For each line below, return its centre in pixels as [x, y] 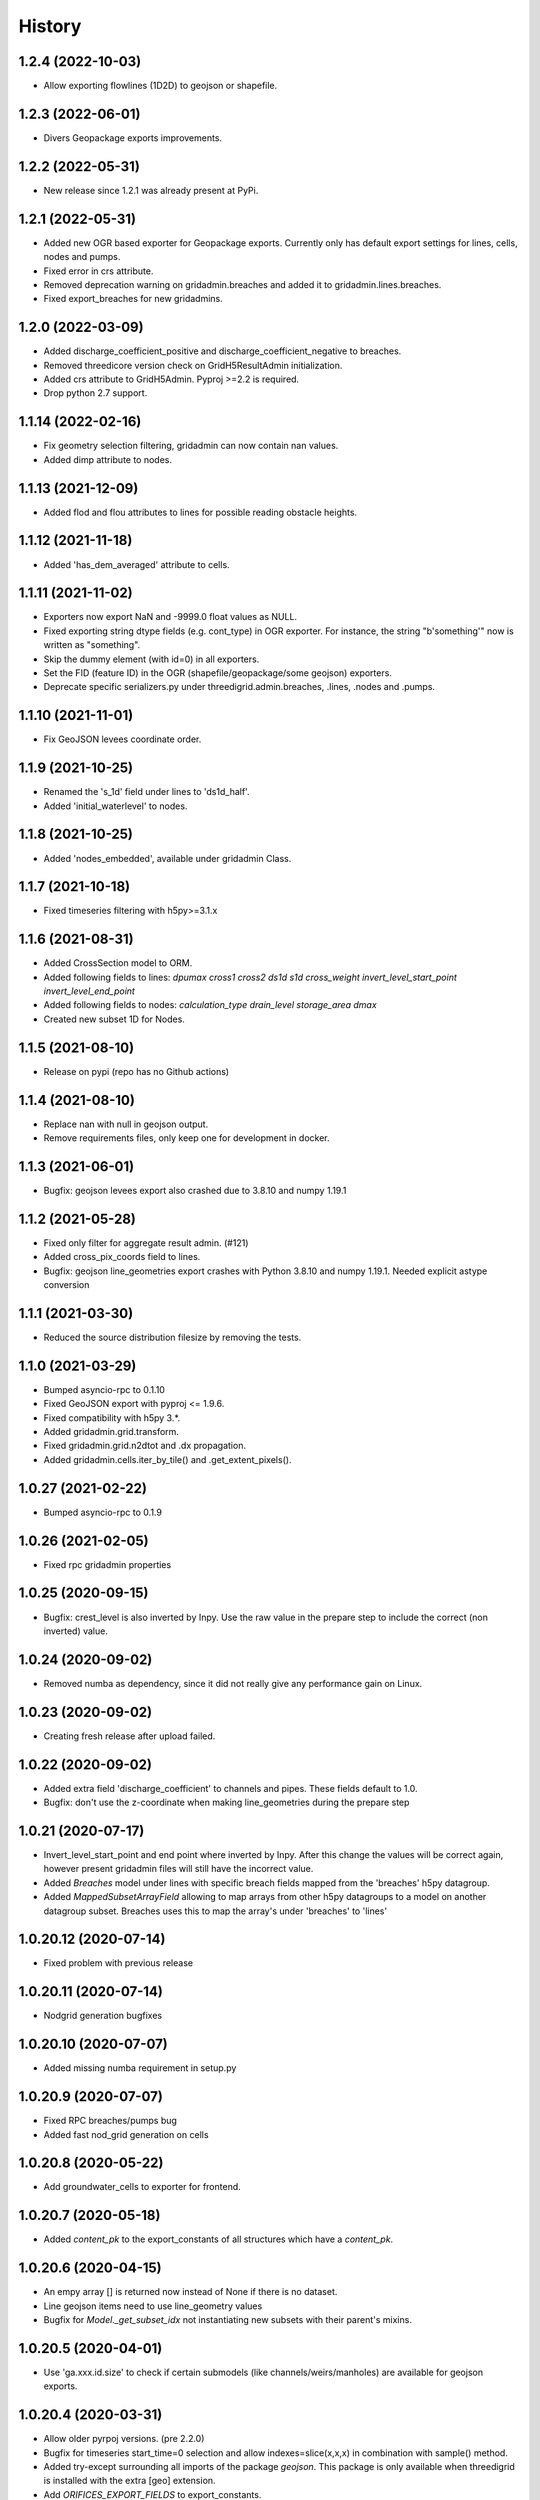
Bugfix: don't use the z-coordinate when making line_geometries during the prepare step [226, 1802]
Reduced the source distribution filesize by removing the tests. [172, 1337]
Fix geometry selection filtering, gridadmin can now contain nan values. [191, 446]
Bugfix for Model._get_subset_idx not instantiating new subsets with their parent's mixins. [227, 2320]
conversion [66, 1285]
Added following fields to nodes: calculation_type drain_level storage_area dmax [210, 1005]
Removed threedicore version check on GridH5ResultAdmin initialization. [193, 365]
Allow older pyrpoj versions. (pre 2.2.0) [124, 2439]
